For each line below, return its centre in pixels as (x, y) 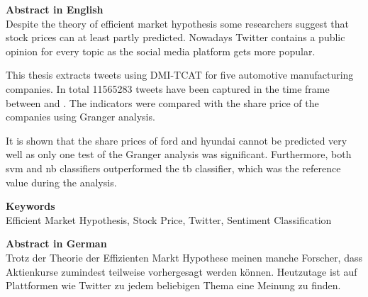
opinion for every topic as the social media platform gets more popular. (161, 51)
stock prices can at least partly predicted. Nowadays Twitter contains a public (175, 37)
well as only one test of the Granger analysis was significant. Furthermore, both (179, 154)
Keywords (30, 206)
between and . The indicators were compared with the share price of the (162, 102)
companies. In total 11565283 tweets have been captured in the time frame (168, 88)
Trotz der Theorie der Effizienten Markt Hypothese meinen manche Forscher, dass (184, 257)
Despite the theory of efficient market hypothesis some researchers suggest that (177, 23)
